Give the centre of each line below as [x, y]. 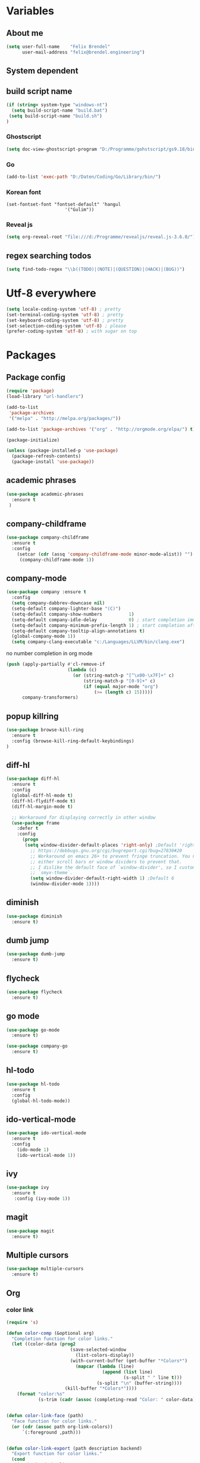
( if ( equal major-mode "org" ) [121, 686]
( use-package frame [36, 823]
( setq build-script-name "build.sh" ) [55, 116]
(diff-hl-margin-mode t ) [42, 807]
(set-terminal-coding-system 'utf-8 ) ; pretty [65, 314]
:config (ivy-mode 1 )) [42, 1199]
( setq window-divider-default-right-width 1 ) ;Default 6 [102, 878]
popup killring [32, 716]
